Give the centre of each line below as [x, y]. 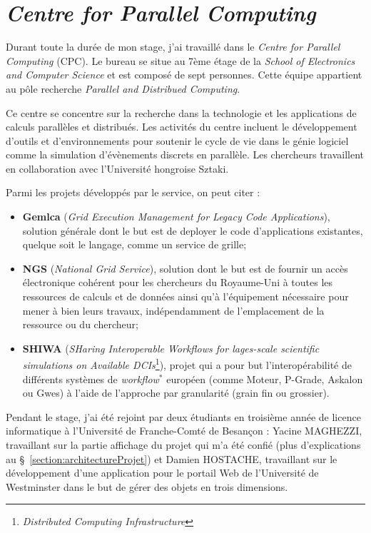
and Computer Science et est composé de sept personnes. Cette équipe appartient [184, 75]
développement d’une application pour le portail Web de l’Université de [162, 473]
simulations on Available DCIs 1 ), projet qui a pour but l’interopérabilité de [187, 364]
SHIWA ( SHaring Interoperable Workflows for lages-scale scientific [171, 348]
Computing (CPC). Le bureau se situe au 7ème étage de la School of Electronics [181, 60]
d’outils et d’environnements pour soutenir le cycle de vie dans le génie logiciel [177, 140]
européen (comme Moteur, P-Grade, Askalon [265, 379]
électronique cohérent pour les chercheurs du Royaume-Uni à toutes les [178, 282]
